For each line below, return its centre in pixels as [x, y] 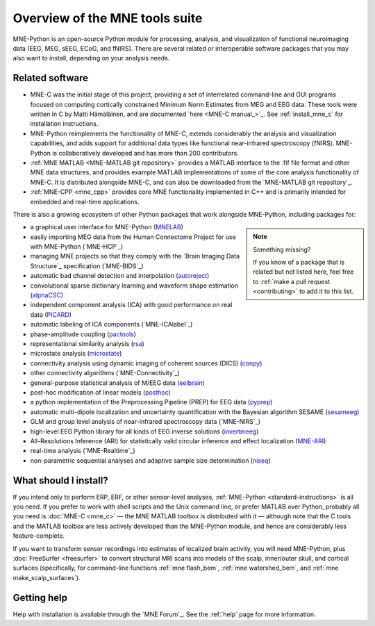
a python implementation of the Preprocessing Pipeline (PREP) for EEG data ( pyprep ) [151, 402]
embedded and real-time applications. [85, 201]
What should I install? [60, 480]
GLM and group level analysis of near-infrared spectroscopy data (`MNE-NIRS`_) [145, 422]
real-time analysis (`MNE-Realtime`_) [83, 451]
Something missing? [282, 249]
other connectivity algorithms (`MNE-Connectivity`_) [105, 373]
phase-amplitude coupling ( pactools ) [83, 334]
